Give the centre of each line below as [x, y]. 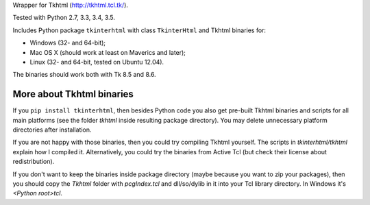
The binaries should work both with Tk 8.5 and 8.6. [85, 75]
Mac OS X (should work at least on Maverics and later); [108, 52]
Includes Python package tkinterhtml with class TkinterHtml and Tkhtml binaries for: [139, 30]
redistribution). [34, 162]
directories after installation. [52, 130]
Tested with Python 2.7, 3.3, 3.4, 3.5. [64, 18]
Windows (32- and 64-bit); [68, 43]
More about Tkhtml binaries [73, 94]
